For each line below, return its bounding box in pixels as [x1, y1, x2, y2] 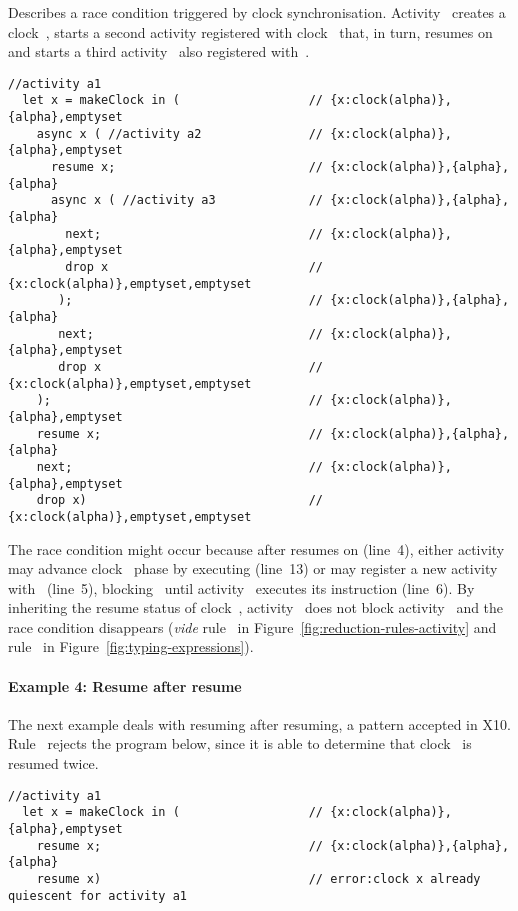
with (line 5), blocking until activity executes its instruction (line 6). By [8, 577, 475, 598]
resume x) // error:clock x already [36, 871, 481, 886]
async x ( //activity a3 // [50, 193, 323, 208]
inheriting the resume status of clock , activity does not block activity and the [8, 597, 504, 618]
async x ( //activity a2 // [36, 126, 323, 141]
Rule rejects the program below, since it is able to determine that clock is [8, 733, 472, 754]
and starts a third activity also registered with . [8, 41, 310, 62]
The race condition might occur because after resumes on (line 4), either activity [8, 538, 505, 559]
